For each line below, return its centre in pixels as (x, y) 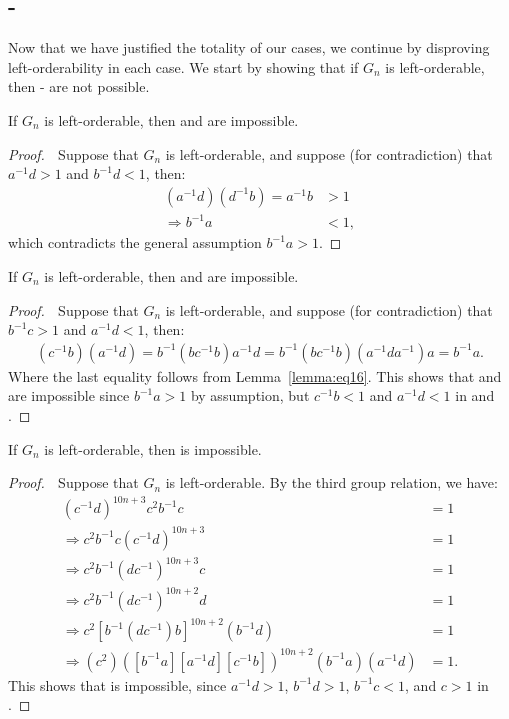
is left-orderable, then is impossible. (153, 448)
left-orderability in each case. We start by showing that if (183, 66)
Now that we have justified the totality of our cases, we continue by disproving (249, 47)
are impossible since (69, 395)
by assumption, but (250, 395)
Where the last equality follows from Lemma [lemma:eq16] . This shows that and (255, 375)
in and (475, 395)
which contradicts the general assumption (135, 242)
